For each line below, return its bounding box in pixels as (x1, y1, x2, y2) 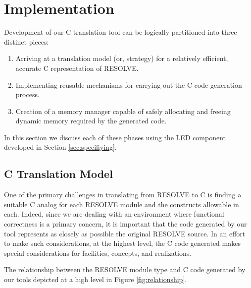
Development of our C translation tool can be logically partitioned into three (4, 27, 237, 37)
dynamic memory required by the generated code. (15, 115, 167, 126)
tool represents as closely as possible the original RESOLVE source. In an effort (4, 228, 246, 238)
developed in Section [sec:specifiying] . (4, 142, 117, 152)
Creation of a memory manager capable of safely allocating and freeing (15, 106, 231, 116)
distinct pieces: (4, 36, 49, 47)
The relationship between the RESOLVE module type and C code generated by (4, 264, 246, 275)
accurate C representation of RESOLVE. (15, 62, 139, 73)
